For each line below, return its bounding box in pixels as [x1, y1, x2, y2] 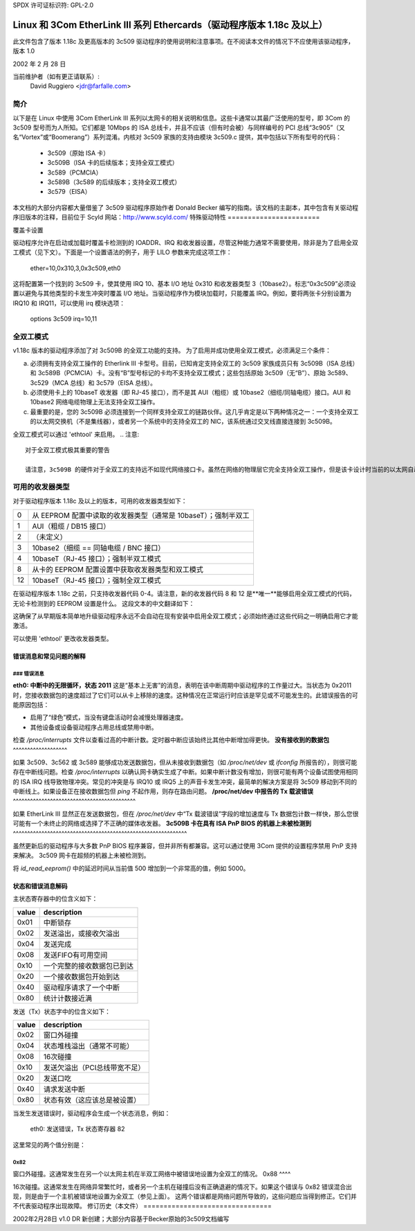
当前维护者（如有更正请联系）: [12, 73, 100, 81]
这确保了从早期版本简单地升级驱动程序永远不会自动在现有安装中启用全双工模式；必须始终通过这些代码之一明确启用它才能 [12, 612, 358, 620]
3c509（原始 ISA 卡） [47, 149, 110, 157]
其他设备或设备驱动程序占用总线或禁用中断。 [30, 723, 158, 731]
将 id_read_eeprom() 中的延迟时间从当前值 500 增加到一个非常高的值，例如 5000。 [12, 864, 250, 872]
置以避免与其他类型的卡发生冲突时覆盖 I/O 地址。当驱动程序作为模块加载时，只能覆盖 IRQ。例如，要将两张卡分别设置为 [12, 289, 352, 298]
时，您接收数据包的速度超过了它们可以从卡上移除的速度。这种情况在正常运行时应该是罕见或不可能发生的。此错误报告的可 [12, 691, 358, 699]
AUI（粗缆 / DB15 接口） [32, 521, 111, 531]
